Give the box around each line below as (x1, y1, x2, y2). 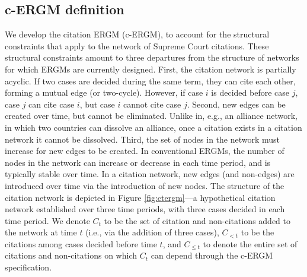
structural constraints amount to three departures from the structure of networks (5, 51, 299, 64)
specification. (5, 261, 52, 273)
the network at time (5, 226, 77, 238)
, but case (79, 97, 115, 110)
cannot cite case (123, 97, 181, 110)
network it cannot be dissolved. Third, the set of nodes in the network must (5, 133, 280, 145)
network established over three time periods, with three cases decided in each (5, 203, 285, 215)
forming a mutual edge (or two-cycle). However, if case (5, 86, 203, 99)
